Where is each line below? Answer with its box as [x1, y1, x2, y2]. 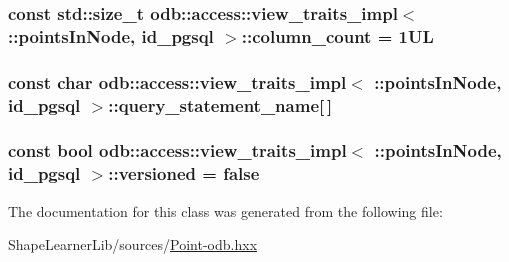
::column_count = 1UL [241, 23, 434, 48]
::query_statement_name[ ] [108, 92, 333, 117]
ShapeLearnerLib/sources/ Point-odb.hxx [8, 234, 258, 255]
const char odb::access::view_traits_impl [8, 69, 347, 94]
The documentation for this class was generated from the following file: [8, 200, 443, 221]
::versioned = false [108, 161, 260, 186]
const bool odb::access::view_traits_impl [8, 138, 347, 163]
